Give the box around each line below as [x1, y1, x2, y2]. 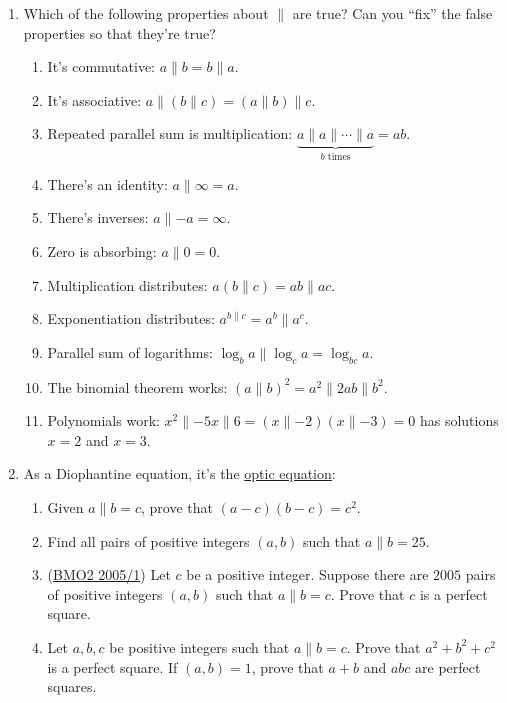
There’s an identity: [47, 173, 168, 194]
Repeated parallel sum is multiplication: [47, 123, 293, 144]
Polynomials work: [47, 410, 160, 431]
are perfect [415, 656, 481, 677]
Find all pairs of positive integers [47, 530, 250, 551]
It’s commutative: [47, 56, 155, 77]
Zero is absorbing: [47, 241, 157, 261]
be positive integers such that [109, 636, 290, 657]
